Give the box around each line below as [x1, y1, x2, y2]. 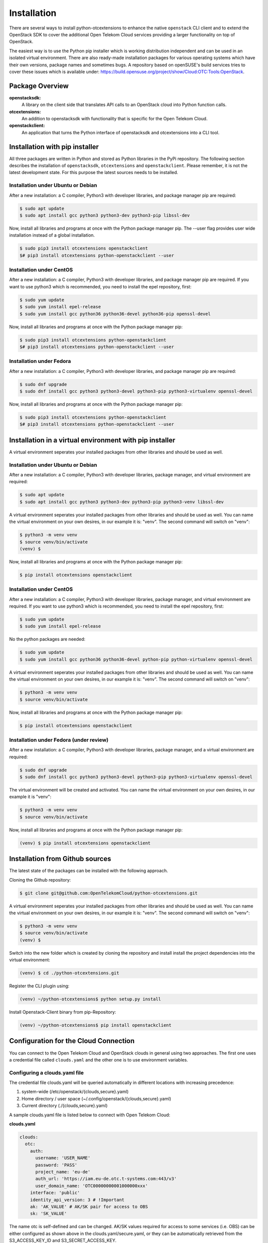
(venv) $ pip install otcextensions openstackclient [19, 840, 151, 846]
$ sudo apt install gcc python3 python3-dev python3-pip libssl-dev [19, 212, 190, 218]
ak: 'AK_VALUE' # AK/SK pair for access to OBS [30, 1204, 148, 1209]
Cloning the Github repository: [9, 877, 71, 883]
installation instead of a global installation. [9, 232, 95, 238]
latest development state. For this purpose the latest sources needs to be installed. [9, 170, 179, 176]
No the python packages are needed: [9, 636, 85, 642]
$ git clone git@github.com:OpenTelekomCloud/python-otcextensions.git [19, 890, 198, 896]
